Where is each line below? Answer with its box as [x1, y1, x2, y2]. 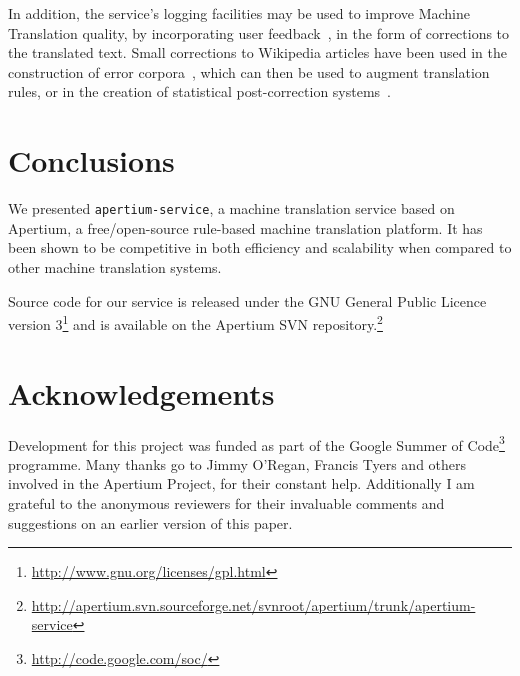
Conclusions [8, 140, 175, 181]
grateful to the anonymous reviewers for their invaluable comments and [8, 492, 445, 513]
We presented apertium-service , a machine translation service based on [8, 198, 455, 219]
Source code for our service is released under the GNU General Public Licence [8, 290, 487, 311]
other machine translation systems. [8, 256, 222, 277]
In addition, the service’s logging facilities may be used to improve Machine [8, 3, 470, 23]
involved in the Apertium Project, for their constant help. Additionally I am [8, 473, 475, 494]
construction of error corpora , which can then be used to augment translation [8, 61, 490, 82]
